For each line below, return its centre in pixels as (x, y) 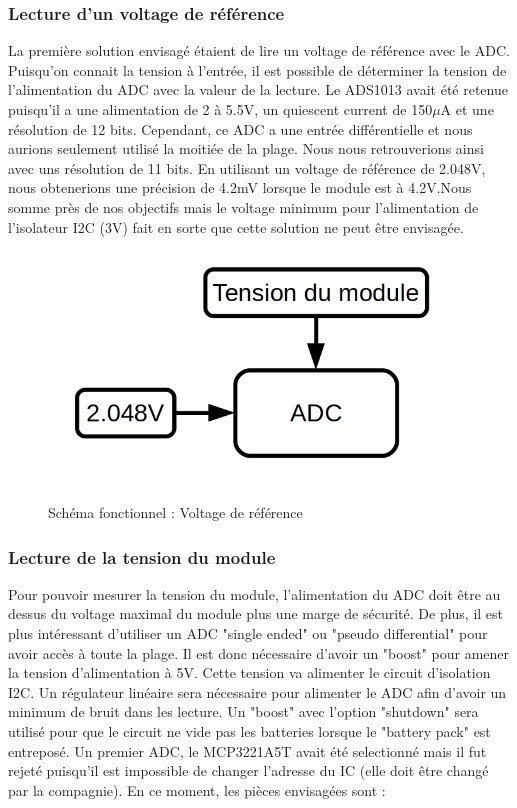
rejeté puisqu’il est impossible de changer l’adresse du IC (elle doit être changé (248, 770)
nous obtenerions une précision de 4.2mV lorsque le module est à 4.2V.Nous (240, 187)
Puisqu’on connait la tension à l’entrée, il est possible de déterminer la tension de (257, 69)
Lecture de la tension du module (142, 556)
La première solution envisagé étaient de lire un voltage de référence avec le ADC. (259, 50)
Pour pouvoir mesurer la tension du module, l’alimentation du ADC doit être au (254, 593)
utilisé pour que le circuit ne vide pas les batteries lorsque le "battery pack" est (249, 731)
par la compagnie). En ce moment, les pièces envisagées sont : (197, 789)
